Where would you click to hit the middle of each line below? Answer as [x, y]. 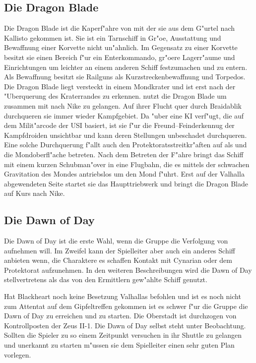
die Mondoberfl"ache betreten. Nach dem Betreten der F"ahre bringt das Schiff [124, 154]
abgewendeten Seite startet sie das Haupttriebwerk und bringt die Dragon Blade [126, 183]
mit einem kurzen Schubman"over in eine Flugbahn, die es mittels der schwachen [127, 164]
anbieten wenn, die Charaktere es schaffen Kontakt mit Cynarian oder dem [118, 260]
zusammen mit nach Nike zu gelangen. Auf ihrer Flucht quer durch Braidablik [123, 105]
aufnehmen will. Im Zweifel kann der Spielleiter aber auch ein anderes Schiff [120, 250]
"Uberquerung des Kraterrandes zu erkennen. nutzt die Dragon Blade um [115, 96]
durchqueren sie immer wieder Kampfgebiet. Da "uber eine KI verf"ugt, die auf [124, 115]
